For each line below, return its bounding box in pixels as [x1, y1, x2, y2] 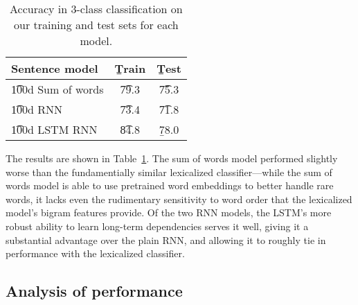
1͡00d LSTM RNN [11, 121, 98, 137]
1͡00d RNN [11, 101, 63, 117]
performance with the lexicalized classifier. [6, 246, 185, 261]
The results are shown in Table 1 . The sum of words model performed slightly [6, 151, 338, 165]
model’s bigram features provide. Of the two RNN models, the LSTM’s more [6, 205, 332, 220]
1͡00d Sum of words [11, 81, 104, 97]
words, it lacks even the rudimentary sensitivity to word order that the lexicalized [6, 191, 352, 206]
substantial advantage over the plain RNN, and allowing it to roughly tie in [6, 232, 326, 247]
